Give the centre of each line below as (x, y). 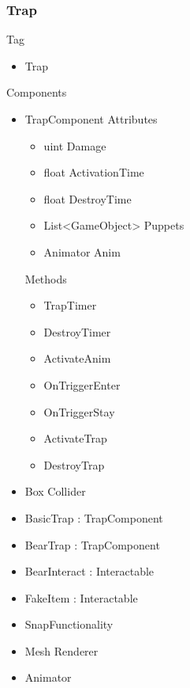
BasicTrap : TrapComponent (94, 517)
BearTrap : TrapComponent (92, 544)
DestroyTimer (77, 331)
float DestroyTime (88, 198)
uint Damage (75, 145)
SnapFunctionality (69, 624)
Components (37, 92)
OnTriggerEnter (82, 384)
